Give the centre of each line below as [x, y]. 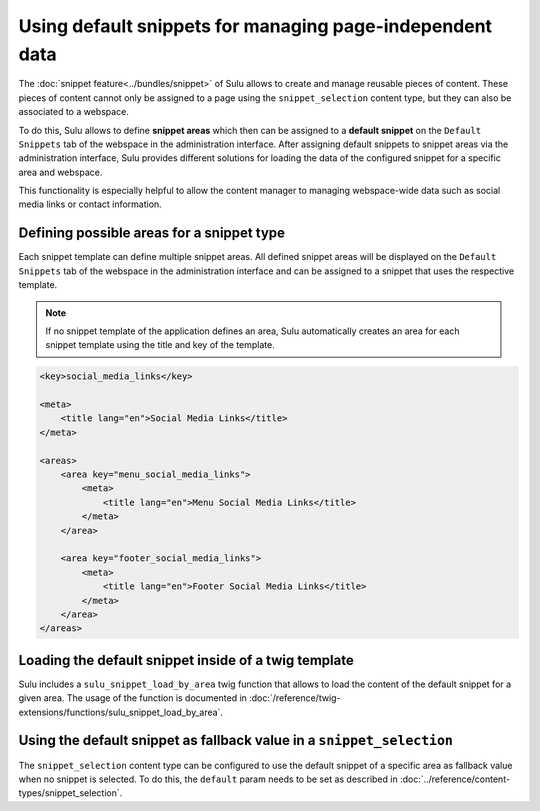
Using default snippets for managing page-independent [255, 26]
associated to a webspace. [74, 112]
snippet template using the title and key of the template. [160, 345]
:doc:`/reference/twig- [294, 698]
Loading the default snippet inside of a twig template [186, 660]
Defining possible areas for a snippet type [151, 233]
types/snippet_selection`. [70, 793]
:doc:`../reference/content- [455, 779]
